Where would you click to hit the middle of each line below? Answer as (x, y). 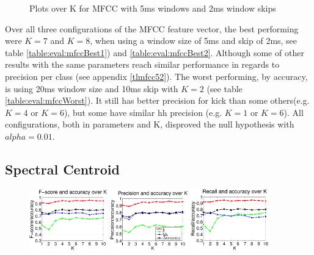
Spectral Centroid (62, 169)
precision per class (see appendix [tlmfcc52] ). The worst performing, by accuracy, (156, 76)
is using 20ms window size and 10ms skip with (92, 88)
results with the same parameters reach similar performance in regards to (142, 64)
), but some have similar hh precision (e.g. (143, 112)
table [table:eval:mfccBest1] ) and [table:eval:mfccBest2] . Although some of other (155, 52)
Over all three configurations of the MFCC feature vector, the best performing (152, 28)
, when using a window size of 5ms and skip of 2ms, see (194, 41)
